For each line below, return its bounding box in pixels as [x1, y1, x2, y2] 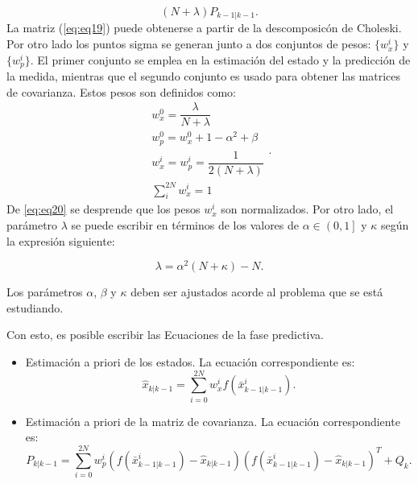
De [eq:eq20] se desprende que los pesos [6, 201, 201, 217]
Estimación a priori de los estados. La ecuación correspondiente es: [25, 354, 355, 370]
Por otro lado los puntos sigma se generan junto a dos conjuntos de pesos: [6, 35, 371, 52]
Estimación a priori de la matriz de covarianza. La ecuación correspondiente [25, 412, 400, 429]
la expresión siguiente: [6, 232, 115, 249]
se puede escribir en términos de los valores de [71, 216, 300, 233]
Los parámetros [6, 283, 83, 300]
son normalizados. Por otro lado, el [221, 201, 394, 217]
